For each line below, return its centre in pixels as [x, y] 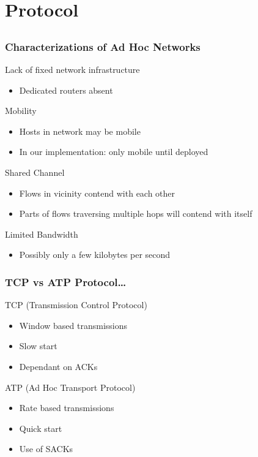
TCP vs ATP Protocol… [66, 281]
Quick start [41, 428]
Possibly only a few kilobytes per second [95, 255]
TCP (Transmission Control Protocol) [76, 305]
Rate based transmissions [67, 408]
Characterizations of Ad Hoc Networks [103, 46]
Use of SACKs [46, 449]
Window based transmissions [73, 325]
